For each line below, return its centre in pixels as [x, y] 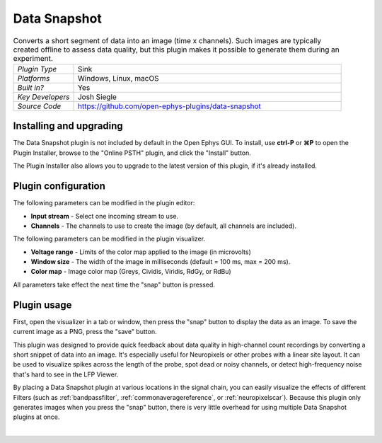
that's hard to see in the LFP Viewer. [66, 374]
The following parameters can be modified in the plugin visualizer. [109, 239]
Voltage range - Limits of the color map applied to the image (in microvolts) [141, 252]
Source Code [39, 106]
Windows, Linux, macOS [118, 78]
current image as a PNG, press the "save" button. [85, 332]
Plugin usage [42, 305]
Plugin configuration [59, 186]
